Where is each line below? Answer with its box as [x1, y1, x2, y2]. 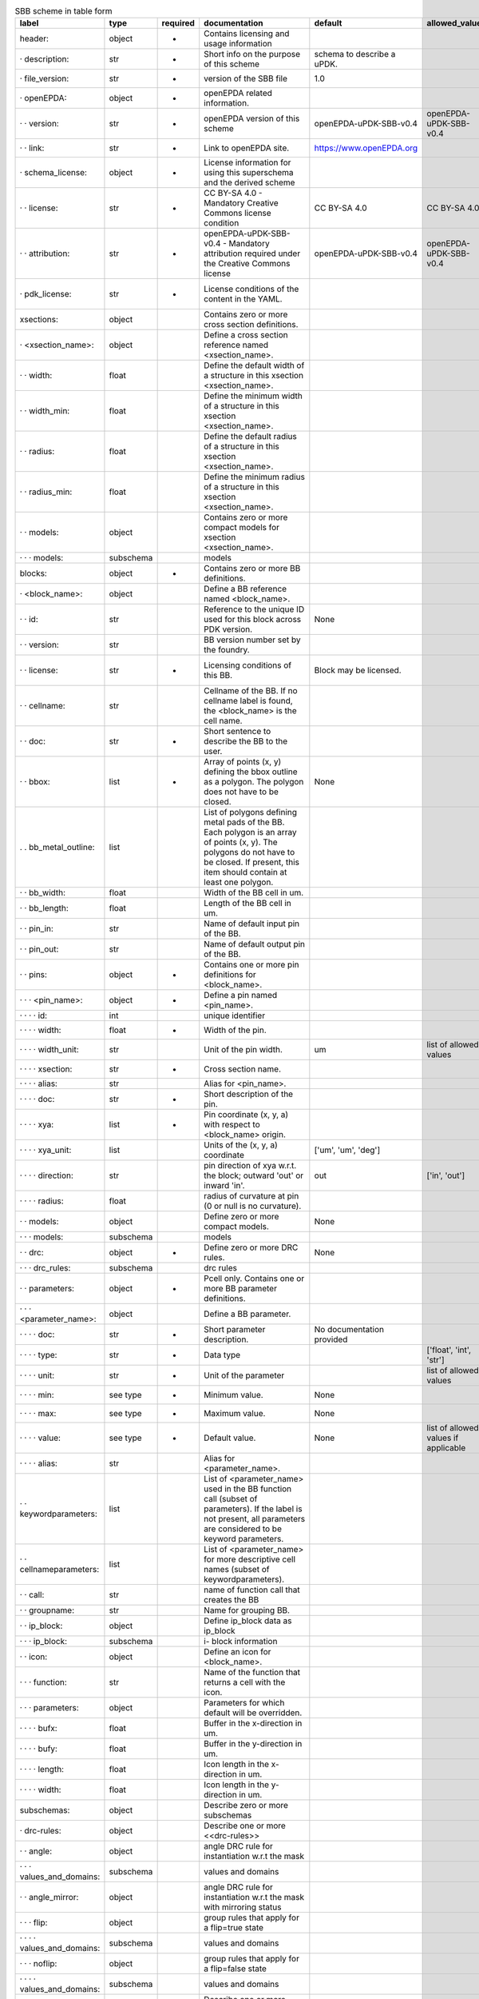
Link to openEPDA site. [204, 142, 290, 154]
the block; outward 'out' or [204, 1170, 304, 1181]
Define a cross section [204, 329, 288, 341]
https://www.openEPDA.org [314, 142, 418, 154]
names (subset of [204, 1564, 270, 1575]
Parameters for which [204, 1698, 285, 1709]
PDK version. [204, 624, 253, 635]
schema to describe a [314, 49, 396, 60]
